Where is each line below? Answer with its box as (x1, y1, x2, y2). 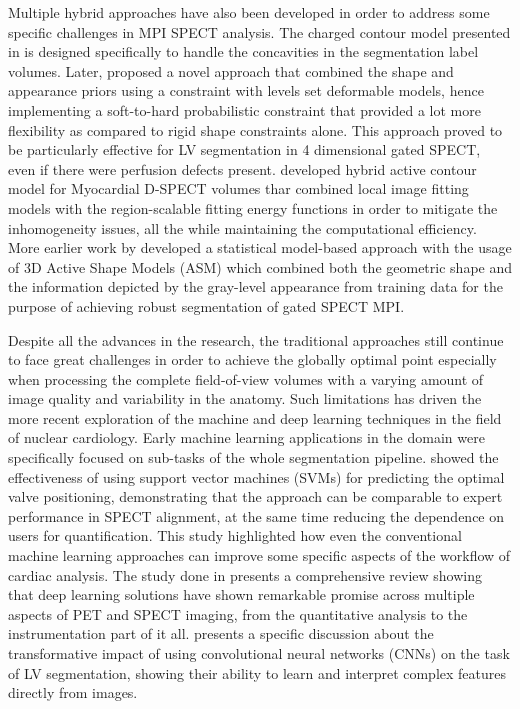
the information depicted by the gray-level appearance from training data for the (8, 276, 503, 297)
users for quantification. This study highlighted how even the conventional (8, 525, 462, 546)
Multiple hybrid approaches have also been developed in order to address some (8, 2, 490, 22)
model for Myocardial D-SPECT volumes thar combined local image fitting (8, 178, 469, 199)
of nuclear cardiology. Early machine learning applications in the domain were (8, 427, 485, 448)
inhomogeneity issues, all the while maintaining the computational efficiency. (8, 217, 477, 238)
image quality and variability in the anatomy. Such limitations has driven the (8, 388, 482, 409)
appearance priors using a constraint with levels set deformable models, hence (8, 80, 484, 101)
